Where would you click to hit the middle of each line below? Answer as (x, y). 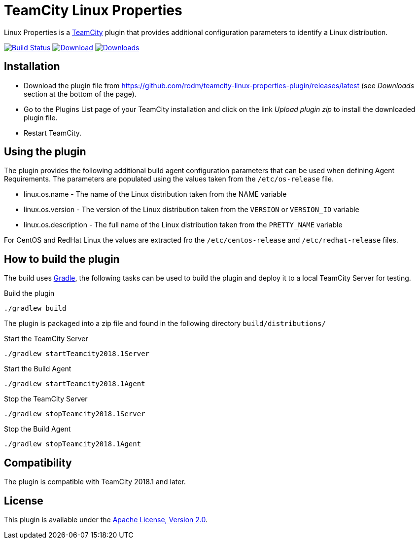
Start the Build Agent (38, 369)
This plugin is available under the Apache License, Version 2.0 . (106, 519)
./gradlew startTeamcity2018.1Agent (75, 384)
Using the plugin (45, 152)
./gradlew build (35, 308)
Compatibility (38, 463)
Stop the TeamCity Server (46, 399)
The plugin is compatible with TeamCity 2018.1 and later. (95, 482)
